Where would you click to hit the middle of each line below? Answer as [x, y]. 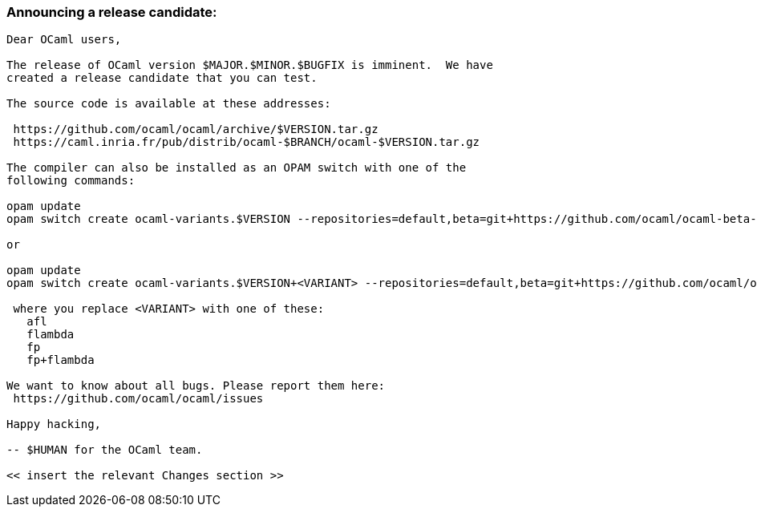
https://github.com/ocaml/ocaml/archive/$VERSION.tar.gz [196, 129]
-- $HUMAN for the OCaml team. [105, 450]
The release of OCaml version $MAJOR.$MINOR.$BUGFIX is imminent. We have [250, 65]
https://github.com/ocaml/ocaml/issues [138, 399]
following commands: [71, 181]
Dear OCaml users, [64, 40]
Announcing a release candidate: [112, 12]
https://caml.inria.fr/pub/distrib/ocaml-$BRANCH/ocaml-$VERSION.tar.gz [247, 142]
